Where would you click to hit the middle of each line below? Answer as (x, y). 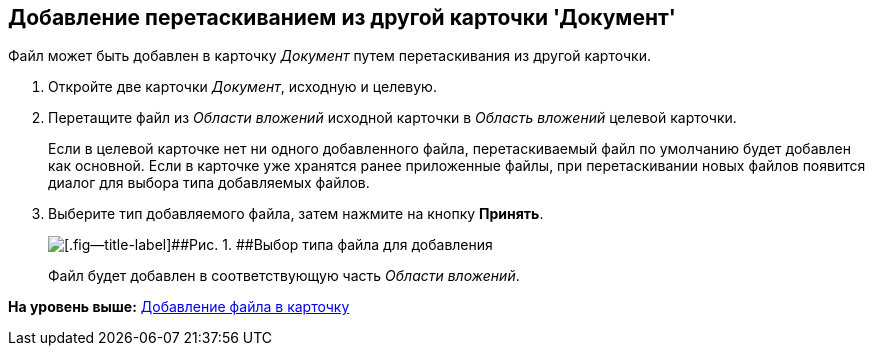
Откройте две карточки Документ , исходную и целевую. (242, 87)
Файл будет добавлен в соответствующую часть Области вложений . (284, 276)
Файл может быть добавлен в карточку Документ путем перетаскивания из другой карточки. (329, 56)
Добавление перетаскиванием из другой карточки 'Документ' (342, 17)
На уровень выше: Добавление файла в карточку (179, 307)
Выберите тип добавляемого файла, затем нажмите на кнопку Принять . (296, 214)
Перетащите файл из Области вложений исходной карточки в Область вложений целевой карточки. (392, 118)
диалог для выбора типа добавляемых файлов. (209, 183)
